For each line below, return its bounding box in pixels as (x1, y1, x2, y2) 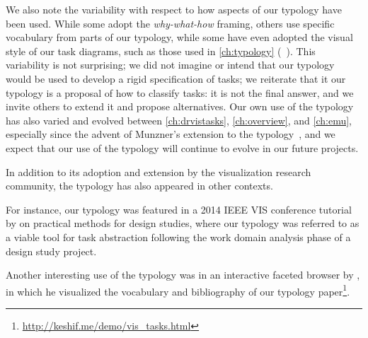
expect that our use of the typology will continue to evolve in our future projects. (6, 140, 359, 155)
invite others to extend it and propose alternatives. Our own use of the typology (6, 99, 354, 114)
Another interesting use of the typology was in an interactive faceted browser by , (6, 267, 360, 282)
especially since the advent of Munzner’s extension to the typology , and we (6, 127, 335, 141)
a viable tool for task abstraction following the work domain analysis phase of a (6, 229, 351, 244)
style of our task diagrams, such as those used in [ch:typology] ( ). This (6, 43, 316, 58)
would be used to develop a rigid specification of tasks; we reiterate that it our (6, 71, 346, 86)
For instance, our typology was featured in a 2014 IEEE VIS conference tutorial (6, 202, 352, 216)
